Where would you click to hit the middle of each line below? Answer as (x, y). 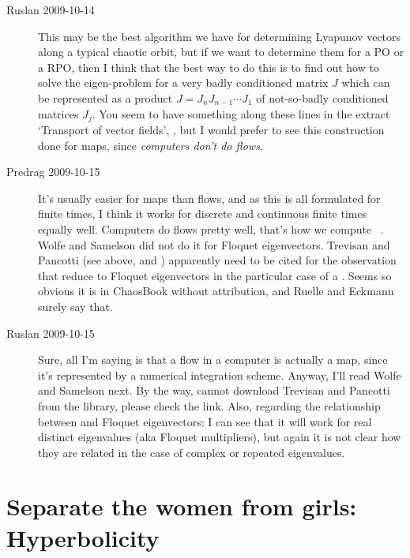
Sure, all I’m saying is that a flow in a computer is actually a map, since (213, 360)
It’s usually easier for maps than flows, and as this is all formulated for (209, 198)
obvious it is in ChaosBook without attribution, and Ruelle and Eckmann (216, 291)
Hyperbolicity (83, 537)
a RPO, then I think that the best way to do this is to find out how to (209, 67)
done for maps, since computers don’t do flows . (150, 145)
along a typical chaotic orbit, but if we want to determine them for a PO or (221, 52)
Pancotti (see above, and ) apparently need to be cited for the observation (217, 260)
